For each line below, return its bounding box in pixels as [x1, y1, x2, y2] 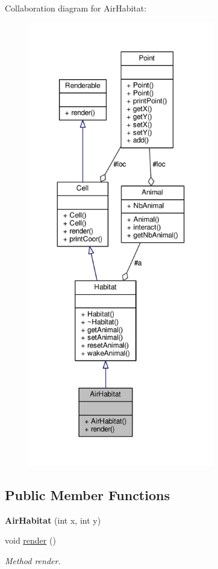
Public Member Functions [5, 485, 170, 504]
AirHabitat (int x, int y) [5, 513, 101, 526]
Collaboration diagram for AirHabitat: [5, 2, 147, 14]
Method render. [5, 554, 61, 567]
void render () [5, 534, 56, 547]
